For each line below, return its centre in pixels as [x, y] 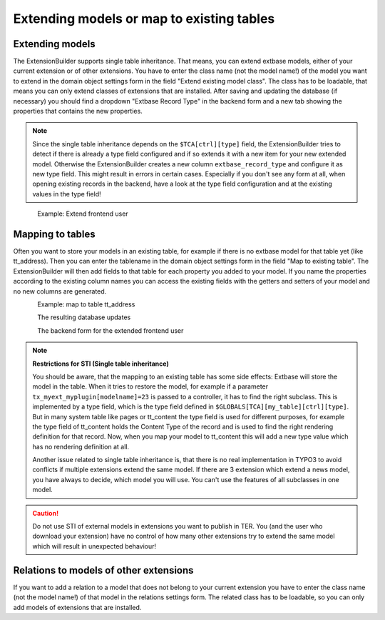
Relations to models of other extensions [103, 570]
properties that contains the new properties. [78, 111]
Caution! [46, 513]
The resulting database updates [84, 317]
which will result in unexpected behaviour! [94, 546]
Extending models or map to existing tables [144, 19]
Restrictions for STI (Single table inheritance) [101, 364]
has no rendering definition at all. [81, 446]
